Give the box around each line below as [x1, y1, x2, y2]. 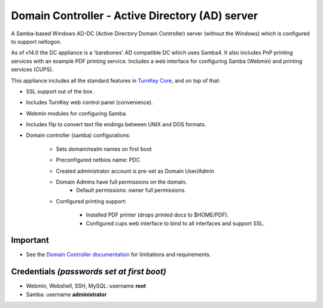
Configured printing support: [56, 197, 127, 205]
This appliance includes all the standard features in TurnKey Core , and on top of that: [11, 77, 221, 84]
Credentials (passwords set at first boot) [11, 267, 167, 277]
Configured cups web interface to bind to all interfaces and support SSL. [86, 219, 265, 227]
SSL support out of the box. [26, 87, 95, 95]
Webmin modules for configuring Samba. [26, 109, 127, 117]
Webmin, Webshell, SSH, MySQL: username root [26, 282, 147, 289]
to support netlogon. [11, 38, 62, 45]
